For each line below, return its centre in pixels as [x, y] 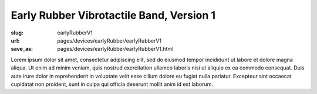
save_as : [22, 49]
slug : [17, 33]
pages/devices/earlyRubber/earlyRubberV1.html [115, 49]
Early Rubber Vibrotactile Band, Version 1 [113, 15]
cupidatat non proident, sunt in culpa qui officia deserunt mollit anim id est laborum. [112, 84]
